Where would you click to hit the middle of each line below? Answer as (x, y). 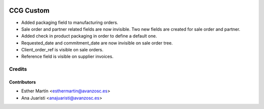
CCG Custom (29, 11)
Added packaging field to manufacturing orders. (70, 22)
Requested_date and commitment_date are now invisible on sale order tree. (97, 43)
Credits (18, 69)
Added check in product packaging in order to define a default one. (89, 36)
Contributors (22, 82)
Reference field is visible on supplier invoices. (67, 57)
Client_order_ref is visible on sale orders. (62, 50)
